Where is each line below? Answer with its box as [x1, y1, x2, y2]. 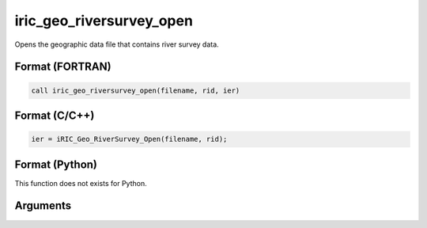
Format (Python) [14, 158, 98, 171]
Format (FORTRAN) [14, 60, 111, 74]
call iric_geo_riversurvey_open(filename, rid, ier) [31, 85, 240, 95]
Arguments [14, 199, 72, 213]
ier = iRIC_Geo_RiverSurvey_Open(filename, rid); [31, 135, 228, 144]
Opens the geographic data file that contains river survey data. [14, 40, 219, 49]
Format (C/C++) [14, 108, 95, 122]
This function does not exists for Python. [14, 178, 147, 188]
